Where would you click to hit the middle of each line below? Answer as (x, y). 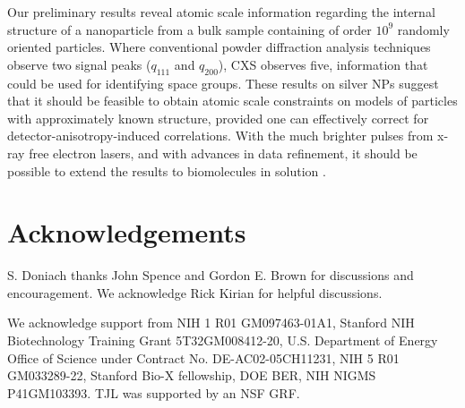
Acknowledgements (127, 232)
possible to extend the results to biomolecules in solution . (167, 170)
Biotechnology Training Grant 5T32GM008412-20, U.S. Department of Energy (223, 340)
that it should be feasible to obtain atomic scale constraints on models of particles (232, 101)
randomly (423, 29)
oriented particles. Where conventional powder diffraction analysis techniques (219, 47)
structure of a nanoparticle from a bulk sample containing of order (189, 29)
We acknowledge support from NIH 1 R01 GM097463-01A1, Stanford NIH (211, 323)
